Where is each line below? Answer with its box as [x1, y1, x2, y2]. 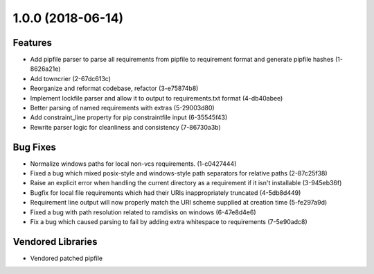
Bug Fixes [12, 141, 57, 153]
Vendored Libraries [12, 236, 98, 248]
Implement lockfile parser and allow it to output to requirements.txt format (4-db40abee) [30, 94, 283, 102]
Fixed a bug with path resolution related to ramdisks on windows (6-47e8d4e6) [30, 208, 256, 216]
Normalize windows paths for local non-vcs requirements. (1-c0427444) [30, 160, 237, 168]
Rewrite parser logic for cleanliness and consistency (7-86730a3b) [30, 123, 221, 131]
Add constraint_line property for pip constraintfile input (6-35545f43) [30, 113, 228, 121]
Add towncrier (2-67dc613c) [30, 74, 111, 83]
